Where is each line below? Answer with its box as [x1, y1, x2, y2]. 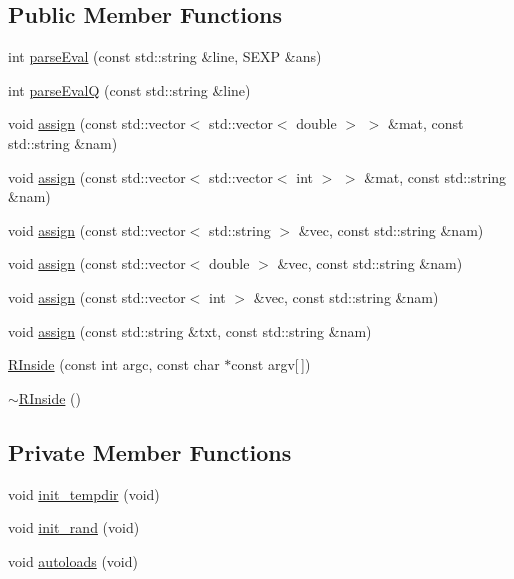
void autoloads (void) [8, 550, 138, 571]
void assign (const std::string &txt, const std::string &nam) [8, 320, 372, 341]
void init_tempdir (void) [8, 483, 160, 504]
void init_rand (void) [8, 517, 140, 538]
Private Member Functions [8, 436, 292, 467]
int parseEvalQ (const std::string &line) [8, 79, 251, 100]
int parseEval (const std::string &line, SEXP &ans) [8, 46, 322, 67]
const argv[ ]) [231, 354, 311, 375]
